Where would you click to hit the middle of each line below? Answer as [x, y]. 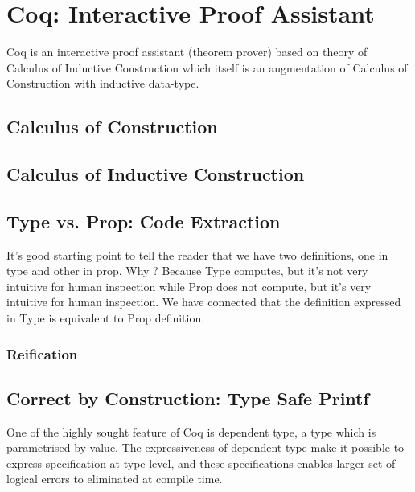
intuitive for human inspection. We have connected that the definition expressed [204, 302]
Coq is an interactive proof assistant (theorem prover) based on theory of [187, 52]
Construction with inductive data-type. [103, 83]
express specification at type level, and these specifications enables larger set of [201, 463]
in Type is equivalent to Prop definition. [106, 318]
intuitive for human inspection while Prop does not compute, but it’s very [189, 286]
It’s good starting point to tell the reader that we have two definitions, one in [197, 254]
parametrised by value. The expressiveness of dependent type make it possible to [205, 447]
